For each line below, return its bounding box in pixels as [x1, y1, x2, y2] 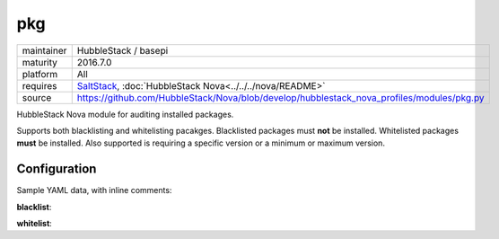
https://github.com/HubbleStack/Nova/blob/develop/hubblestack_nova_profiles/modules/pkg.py [76, 91, 485, 103]
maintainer [22, 44, 67, 57]
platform [22, 67, 58, 80]
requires [22, 79, 57, 92]
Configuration [16, 162, 97, 177]
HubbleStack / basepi [76, 44, 169, 57]
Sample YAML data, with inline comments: [16, 185, 172, 196]
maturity [22, 56, 58, 68]
